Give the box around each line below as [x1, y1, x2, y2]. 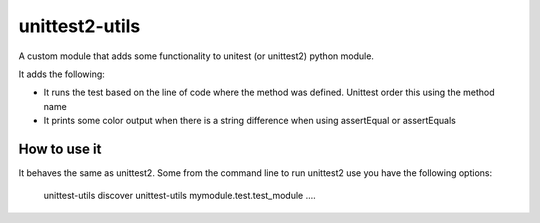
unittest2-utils [18, 15, 141, 37]
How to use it [18, 140, 102, 157]
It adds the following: [18, 68, 105, 80]
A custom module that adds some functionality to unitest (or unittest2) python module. [18, 50, 375, 62]
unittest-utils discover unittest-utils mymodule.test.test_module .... [43, 190, 317, 202]
